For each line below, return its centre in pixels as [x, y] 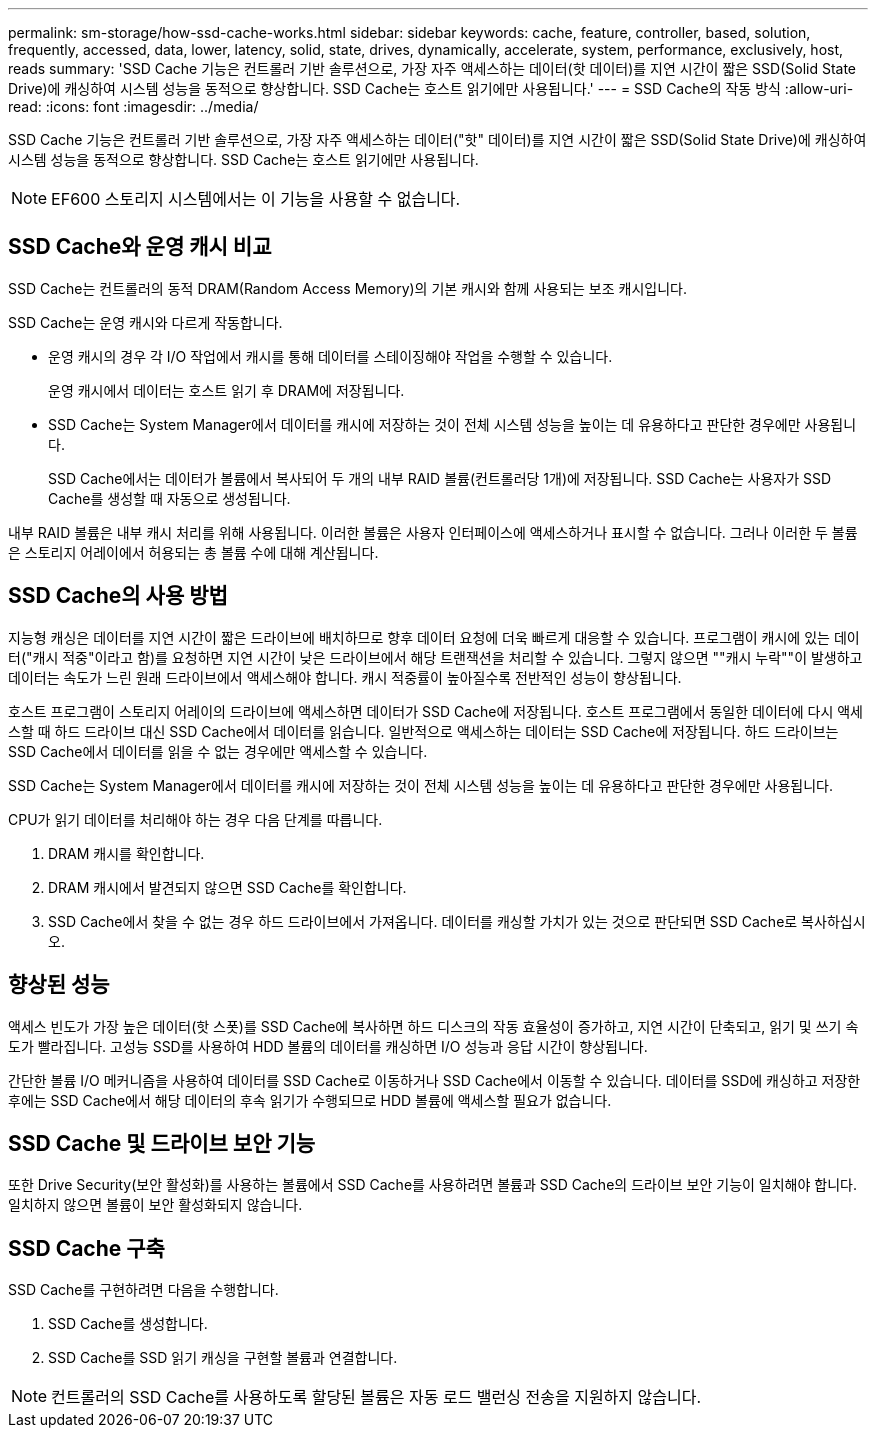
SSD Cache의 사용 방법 [118, 596]
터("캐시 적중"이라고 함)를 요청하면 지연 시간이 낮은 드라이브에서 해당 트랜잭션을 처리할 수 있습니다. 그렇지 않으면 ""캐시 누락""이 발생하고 [435, 657]
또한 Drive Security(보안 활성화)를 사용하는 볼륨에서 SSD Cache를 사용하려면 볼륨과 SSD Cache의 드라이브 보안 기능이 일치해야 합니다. [432, 1185]
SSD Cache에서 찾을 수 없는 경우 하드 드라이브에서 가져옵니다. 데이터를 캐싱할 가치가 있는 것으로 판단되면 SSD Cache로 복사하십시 [457, 921]
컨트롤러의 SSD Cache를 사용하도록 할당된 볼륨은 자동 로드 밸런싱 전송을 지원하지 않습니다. [376, 1397]
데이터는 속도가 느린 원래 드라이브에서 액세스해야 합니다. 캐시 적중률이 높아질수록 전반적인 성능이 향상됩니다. [345, 677]
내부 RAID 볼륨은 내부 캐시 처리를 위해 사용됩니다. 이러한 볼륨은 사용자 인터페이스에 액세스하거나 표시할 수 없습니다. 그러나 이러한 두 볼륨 [433, 532]
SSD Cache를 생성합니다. [128, 1324]
